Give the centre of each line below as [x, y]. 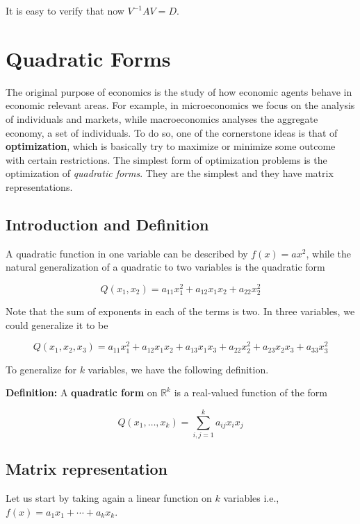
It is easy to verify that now [65, 10]
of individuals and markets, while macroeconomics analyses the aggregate [162, 118]
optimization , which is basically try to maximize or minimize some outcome [171, 146]
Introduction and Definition [107, 224]
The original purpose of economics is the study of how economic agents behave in [179, 91]
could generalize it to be [57, 324]
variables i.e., [251, 498]
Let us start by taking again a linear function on [109, 498]
